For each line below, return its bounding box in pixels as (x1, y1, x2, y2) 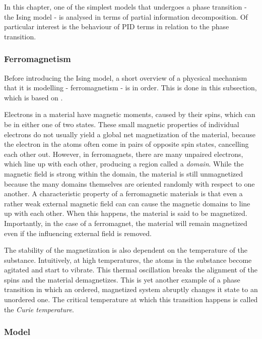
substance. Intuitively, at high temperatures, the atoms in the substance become (4, 254, 252, 265)
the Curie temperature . (4, 304, 74, 314)
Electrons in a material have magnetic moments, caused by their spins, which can (4, 109, 255, 120)
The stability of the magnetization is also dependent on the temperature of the (4, 245, 247, 255)
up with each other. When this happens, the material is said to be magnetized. (4, 208, 247, 218)
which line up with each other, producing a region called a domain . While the (4, 158, 244, 169)
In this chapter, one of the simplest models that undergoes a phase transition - (4, 2, 247, 12)
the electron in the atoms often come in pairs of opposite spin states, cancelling (4, 139, 249, 149)
